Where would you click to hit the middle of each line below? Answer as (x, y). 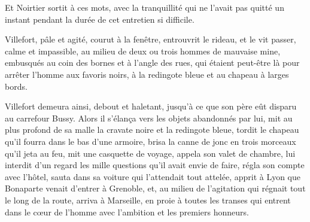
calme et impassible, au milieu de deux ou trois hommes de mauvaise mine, (143, 51)
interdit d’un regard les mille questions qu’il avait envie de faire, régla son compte (155, 165)
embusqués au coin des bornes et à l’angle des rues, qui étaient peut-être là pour (152, 63)
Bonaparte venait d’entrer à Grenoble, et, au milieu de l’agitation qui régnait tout (155, 188)
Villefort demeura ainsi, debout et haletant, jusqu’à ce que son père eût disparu (151, 106)
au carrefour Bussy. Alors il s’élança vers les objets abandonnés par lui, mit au (149, 118)
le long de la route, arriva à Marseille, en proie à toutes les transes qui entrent (148, 200)
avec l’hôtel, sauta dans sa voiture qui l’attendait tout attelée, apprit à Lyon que (153, 176)
